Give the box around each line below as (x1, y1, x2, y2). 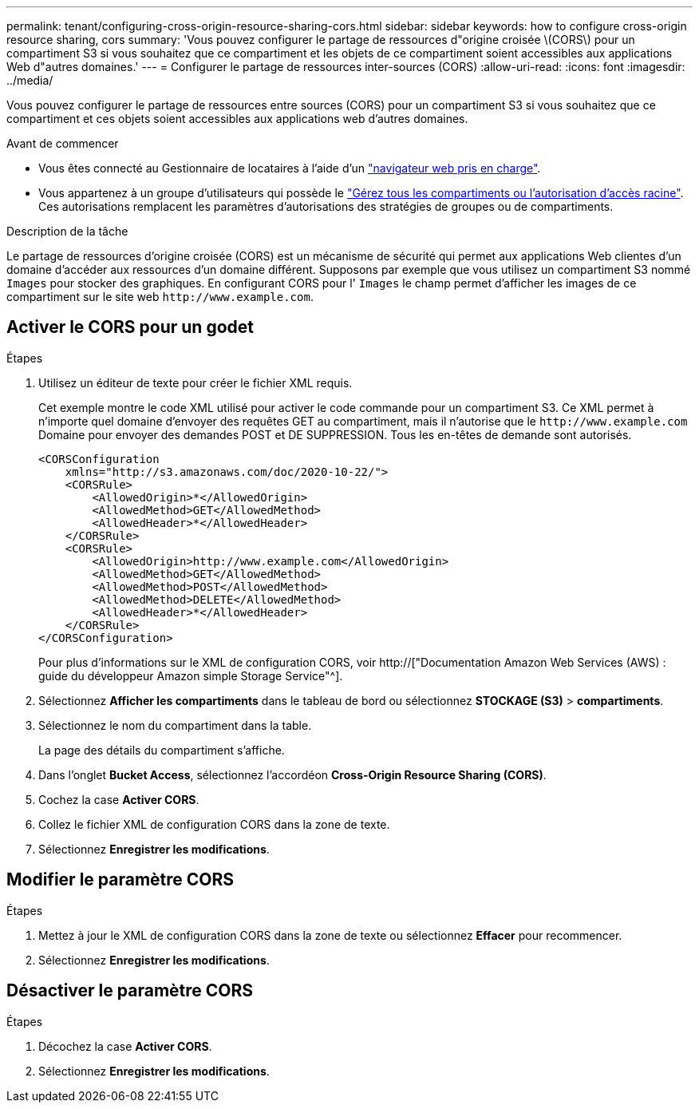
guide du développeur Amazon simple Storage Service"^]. (38, 668, 343, 683)
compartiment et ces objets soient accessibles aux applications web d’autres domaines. (6, 112, 468, 125)
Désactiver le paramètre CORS (6, 980, 254, 1001)
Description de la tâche (6, 224, 128, 238)
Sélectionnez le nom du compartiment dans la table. (38, 718, 312, 732)
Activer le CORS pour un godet (6, 317, 255, 338)
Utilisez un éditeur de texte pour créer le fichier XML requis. (38, 375, 353, 390)
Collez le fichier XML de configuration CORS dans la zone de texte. (38, 817, 390, 831)
